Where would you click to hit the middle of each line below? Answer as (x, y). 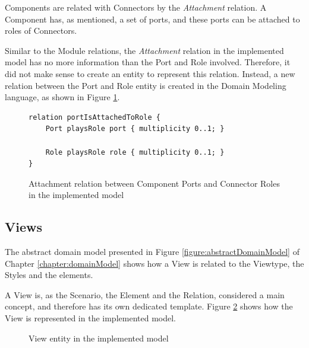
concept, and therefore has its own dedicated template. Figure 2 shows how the (149, 306)
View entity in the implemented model (99, 338)
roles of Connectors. (41, 31)
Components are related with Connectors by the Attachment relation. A (136, 7)
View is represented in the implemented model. (90, 318)
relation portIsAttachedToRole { (94, 117)
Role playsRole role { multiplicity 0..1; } (135, 152)
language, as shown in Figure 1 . (62, 97)
